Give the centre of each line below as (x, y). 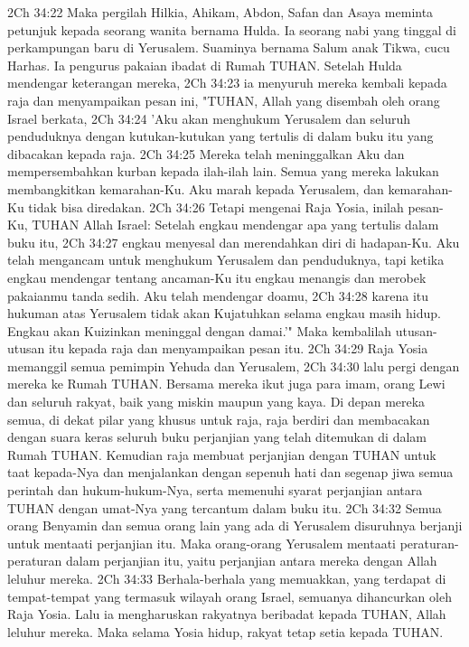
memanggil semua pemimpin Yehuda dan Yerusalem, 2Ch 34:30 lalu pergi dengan (234, 366)
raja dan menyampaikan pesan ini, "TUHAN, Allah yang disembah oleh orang (224, 100)
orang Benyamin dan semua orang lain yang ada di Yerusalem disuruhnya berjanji (235, 525)
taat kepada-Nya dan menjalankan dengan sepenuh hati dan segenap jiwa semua (230, 472)
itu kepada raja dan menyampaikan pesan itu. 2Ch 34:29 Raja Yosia (238, 348)
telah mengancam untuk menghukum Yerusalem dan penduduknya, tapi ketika (226, 260)
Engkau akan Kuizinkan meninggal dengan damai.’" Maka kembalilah (200, 330)
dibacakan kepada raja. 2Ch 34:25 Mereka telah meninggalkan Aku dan (206, 153)
